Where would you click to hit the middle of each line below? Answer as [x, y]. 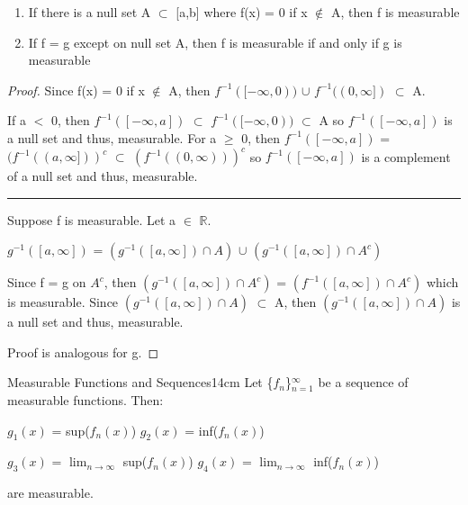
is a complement [406, 156]
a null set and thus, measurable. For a [112, 137]
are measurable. [50, 493]
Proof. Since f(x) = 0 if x [76, 90]
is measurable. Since [63, 302]
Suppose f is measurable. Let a [92, 219]
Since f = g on [47, 282]
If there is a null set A [90, 12]
